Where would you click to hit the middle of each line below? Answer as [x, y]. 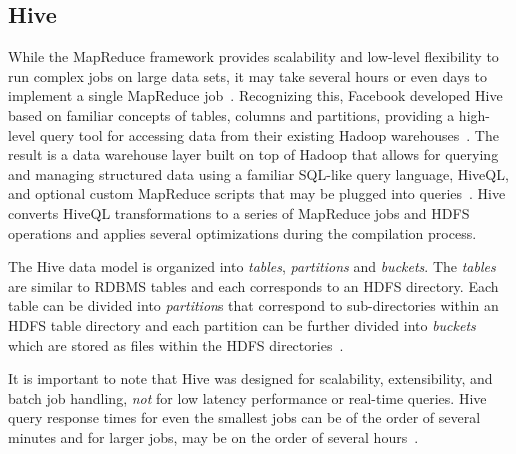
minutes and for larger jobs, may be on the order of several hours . [213, 436]
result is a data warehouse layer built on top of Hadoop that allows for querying [253, 154]
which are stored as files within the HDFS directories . [176, 344]
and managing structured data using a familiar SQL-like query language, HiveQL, [258, 173]
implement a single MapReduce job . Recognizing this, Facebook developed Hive [255, 95]
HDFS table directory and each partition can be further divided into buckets [242, 324]
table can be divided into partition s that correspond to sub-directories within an [253, 305]
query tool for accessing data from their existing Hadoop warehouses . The [269, 134]
